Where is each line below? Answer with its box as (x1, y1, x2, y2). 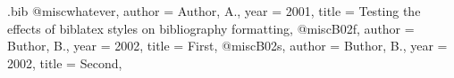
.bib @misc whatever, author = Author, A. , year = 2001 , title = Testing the (7, 2, 421, 19)
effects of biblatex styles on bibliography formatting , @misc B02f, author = (7, 19, 415, 37)
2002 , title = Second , (7, 53, 122, 72)
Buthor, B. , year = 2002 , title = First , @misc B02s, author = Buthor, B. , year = (7, 36, 448, 55)
